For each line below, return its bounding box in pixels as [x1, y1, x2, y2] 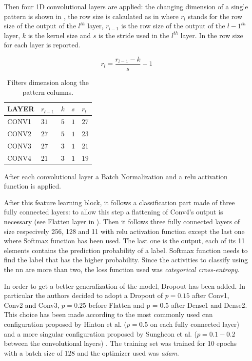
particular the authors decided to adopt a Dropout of [4, 290, 163, 300]
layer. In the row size [180, 30, 243, 40]
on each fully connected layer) [150, 319, 239, 329]
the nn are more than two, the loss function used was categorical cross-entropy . [4, 264, 240, 275]
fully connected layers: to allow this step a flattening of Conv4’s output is [4, 207, 223, 217]
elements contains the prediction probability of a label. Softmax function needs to [4, 245, 248, 255]
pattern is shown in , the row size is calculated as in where [4, 11, 179, 21]
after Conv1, [192, 290, 229, 300]
